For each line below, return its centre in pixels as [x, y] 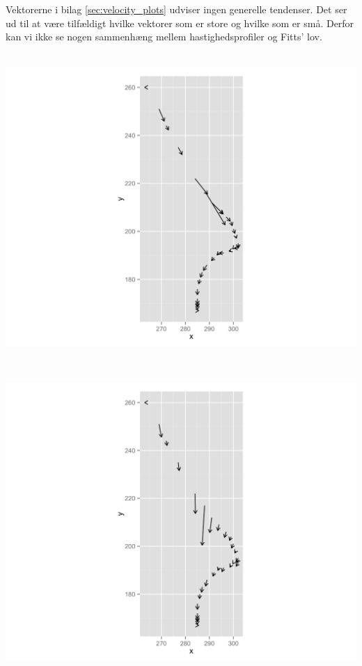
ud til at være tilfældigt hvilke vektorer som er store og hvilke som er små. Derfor [180, 23]
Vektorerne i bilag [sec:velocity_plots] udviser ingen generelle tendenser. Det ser [176, 9]
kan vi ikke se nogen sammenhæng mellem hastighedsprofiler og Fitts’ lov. [164, 37]
